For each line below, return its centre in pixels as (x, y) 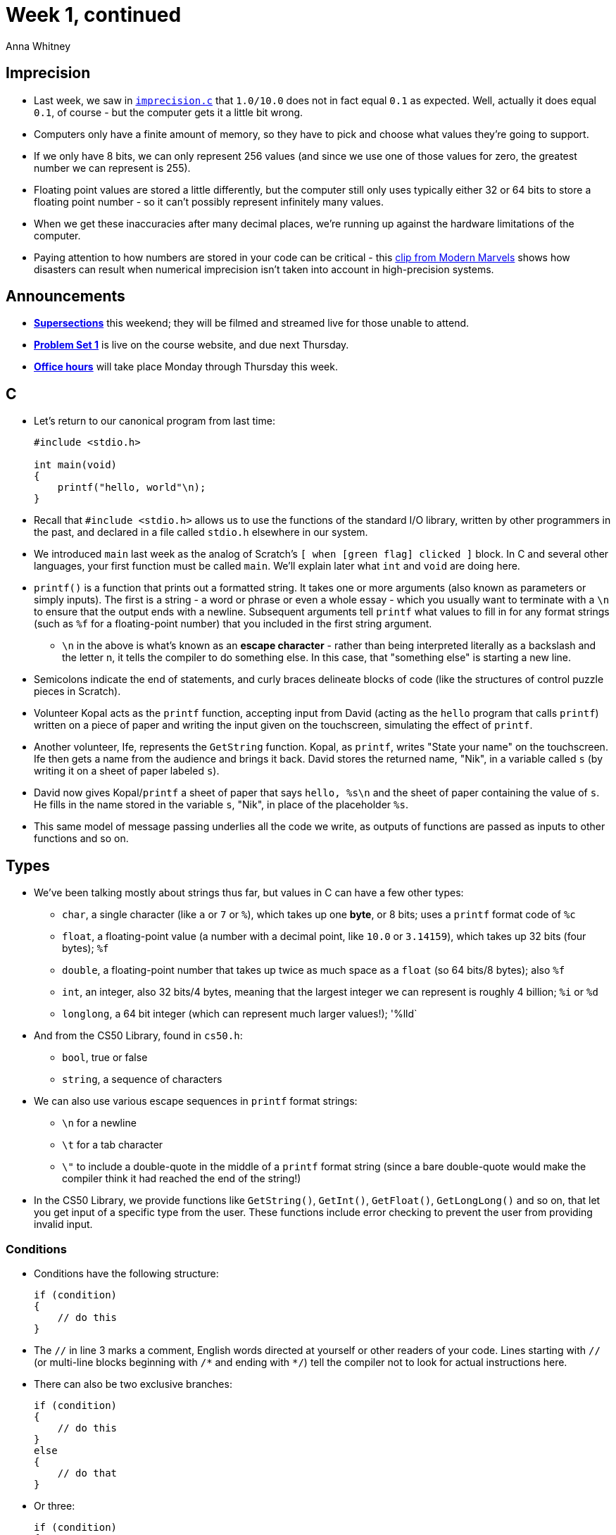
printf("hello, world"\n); (132, 488)
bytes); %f (86, 948)
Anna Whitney (38, 46)
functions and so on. (81, 839)
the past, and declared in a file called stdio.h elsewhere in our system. (201, 532)
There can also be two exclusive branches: (133, 1384)
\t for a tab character (113, 1145)
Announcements (65, 296)
